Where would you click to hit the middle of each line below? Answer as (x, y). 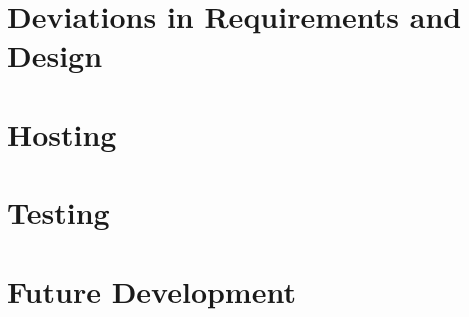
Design (55, 55)
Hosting (62, 133)
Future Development (151, 290)
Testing (58, 212)
